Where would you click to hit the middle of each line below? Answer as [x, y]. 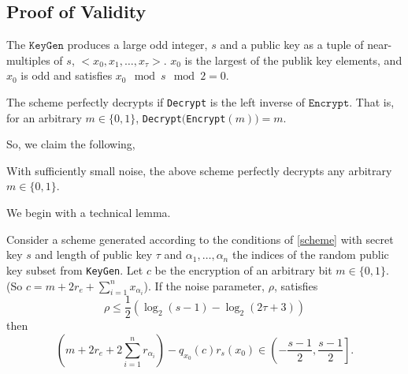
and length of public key [94, 254]
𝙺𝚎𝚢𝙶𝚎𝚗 [46, 46]
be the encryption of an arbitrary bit [243, 269]
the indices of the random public [310, 254]
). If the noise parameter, [204, 285]
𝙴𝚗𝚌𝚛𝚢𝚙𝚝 [329, 103]
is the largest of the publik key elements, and [293, 60]
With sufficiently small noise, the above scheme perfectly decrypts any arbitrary [199, 170]
